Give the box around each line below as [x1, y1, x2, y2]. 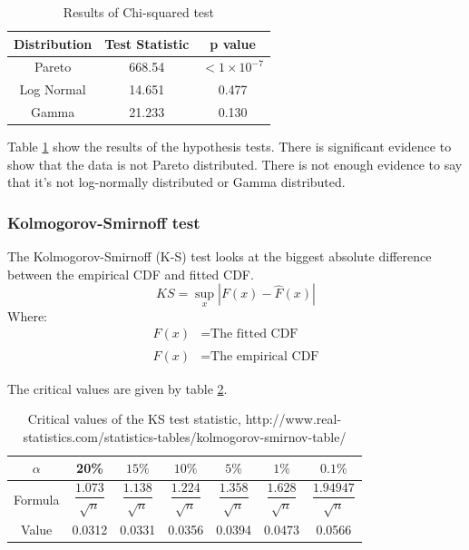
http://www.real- [245, 409, 342, 428]
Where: [7, 306, 47, 325]
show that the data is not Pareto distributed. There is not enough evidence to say [7, 154, 463, 173]
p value [210, 34, 256, 53]
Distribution [14, 34, 93, 53]
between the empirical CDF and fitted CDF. [7, 264, 254, 283]
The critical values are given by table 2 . [7, 378, 228, 398]
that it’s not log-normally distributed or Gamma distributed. [7, 172, 346, 192]
